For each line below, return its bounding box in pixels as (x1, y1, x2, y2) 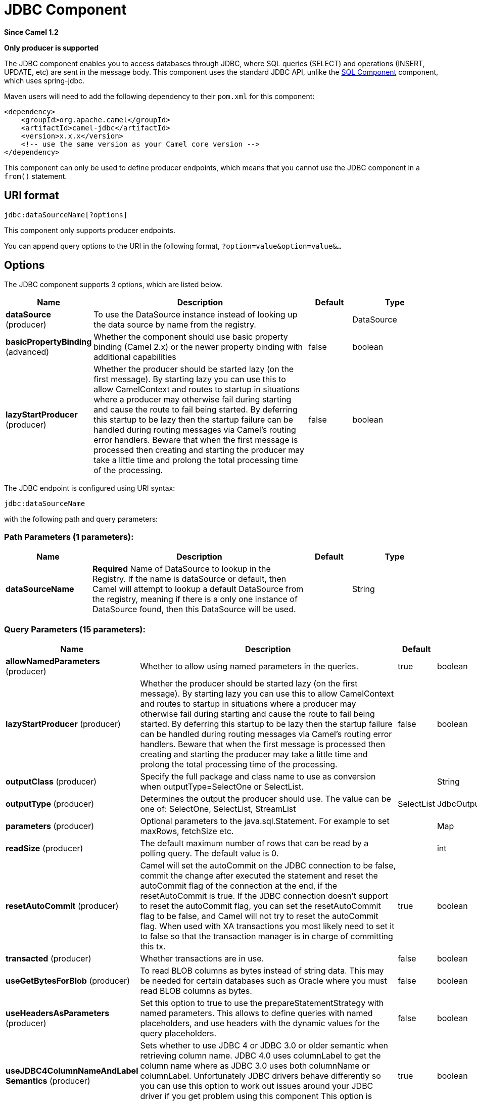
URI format (4, 189, 59, 202)
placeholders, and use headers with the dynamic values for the (140, 1018, 380, 1028)
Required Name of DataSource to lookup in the (92, 564, 271, 574)
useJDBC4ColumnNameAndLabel (6, 1065, 138, 1076)
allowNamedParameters (6, 656, 100, 666)
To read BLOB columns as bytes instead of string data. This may (140, 965, 384, 976)
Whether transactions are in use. (140, 953, 264, 964)
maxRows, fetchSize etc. (140, 825, 234, 836)
